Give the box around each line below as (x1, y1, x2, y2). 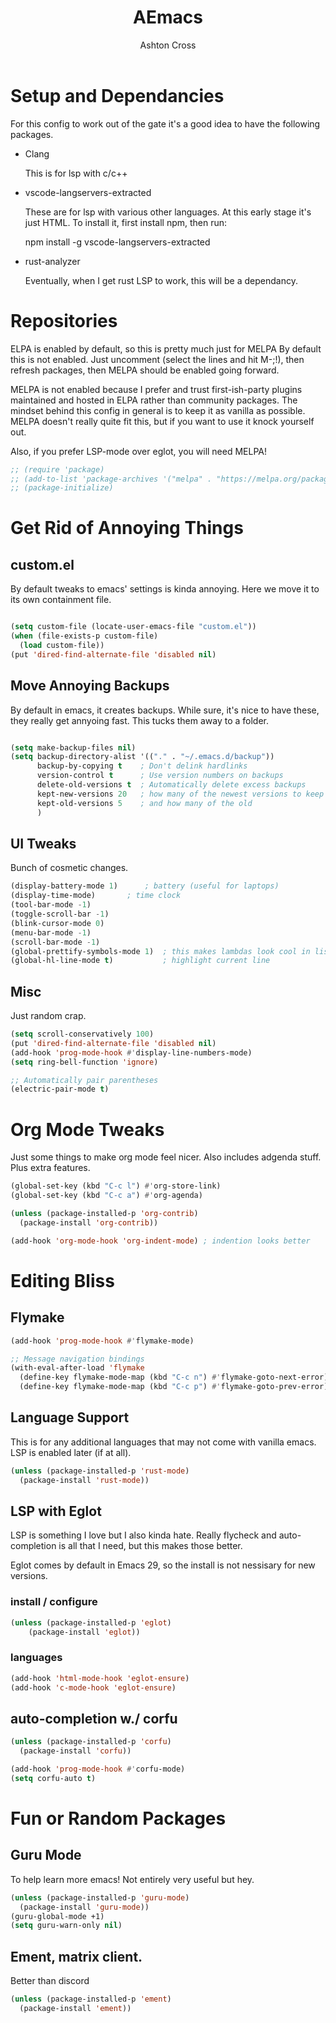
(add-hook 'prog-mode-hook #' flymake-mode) (10, 1336, 195, 1346)
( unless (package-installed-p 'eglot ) (10, 1617, 172, 1628)
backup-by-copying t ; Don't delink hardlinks (36, 761, 248, 771)
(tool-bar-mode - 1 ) (10, 900, 92, 910)
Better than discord (10, 1975, 90, 1987)
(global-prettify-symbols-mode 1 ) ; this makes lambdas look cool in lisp (10, 946, 333, 956)
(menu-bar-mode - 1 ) (10, 927, 92, 938)
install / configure (10, 1595, 98, 1609)
